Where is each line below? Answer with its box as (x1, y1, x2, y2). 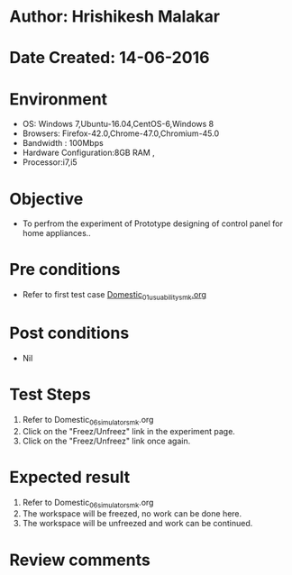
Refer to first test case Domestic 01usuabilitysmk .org (22, 289, 207, 302)
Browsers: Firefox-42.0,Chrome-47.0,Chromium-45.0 (22, 128, 220, 139)
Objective (9, 188, 84, 209)
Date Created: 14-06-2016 (9, 48, 210, 68)
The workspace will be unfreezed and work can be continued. (22, 518, 253, 529)
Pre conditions (9, 260, 121, 280)
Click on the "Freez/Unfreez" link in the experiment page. (22, 425, 236, 436)
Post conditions (9, 323, 130, 343)
